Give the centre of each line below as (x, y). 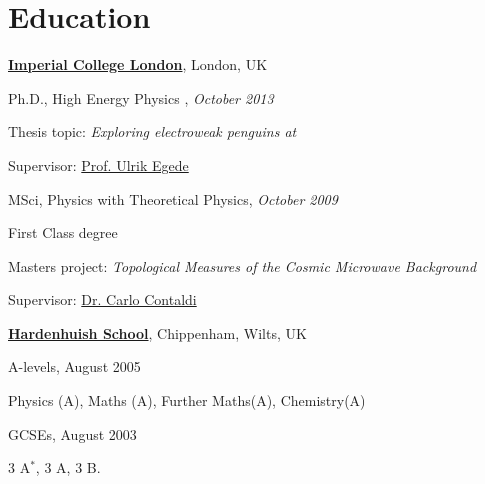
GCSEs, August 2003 (72, 433)
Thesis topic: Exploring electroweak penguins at (152, 131)
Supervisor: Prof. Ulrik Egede (98, 164)
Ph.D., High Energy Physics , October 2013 (141, 97)
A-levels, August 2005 (74, 366)
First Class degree (63, 232)
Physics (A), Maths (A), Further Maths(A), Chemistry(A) (187, 400)
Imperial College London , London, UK (138, 64)
